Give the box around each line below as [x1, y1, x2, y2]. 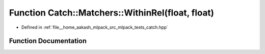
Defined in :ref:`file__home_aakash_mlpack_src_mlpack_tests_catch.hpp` [21, 24, 168, 30]
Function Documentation [9, 37, 87, 45]
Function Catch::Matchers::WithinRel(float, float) [9, 7, 214, 18]
